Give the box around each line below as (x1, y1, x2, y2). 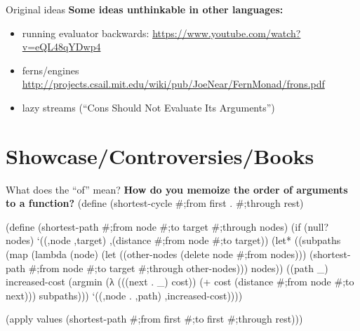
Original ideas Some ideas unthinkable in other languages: (6, 2, 284, 16)
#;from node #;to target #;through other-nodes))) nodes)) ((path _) (28, 260, 328, 275)
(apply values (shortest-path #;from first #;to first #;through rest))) (6, 311, 303, 326)
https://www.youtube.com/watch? (152, 25, 301, 40)
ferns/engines (22, 62, 79, 77)
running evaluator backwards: (22, 25, 149, 40)
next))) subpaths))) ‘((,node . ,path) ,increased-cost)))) (6, 288, 243, 302)
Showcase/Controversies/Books (6, 141, 314, 170)
